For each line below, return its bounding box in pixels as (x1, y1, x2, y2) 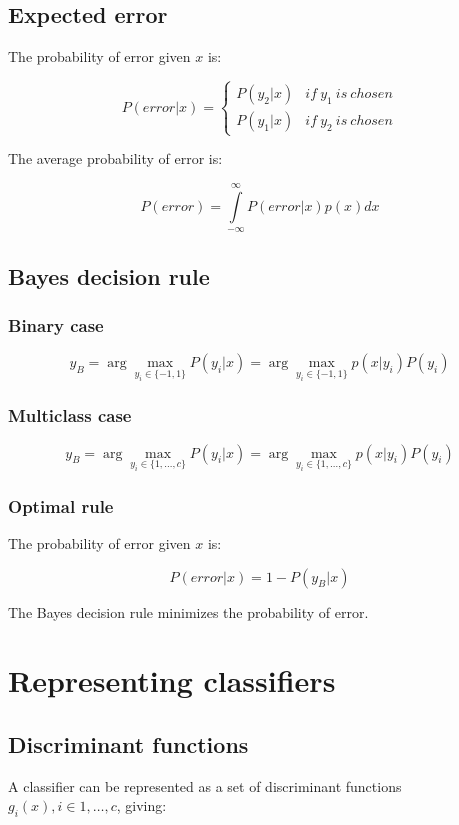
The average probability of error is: (8, 148, 223, 169)
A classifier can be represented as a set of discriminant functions (8, 775, 402, 796)
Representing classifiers (8, 660, 336, 701)
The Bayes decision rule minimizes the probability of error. (8, 601, 369, 622)
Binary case (8, 312, 104, 337)
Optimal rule (8, 493, 114, 518)
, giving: (116, 795, 167, 816)
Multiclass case (8, 403, 132, 428)
